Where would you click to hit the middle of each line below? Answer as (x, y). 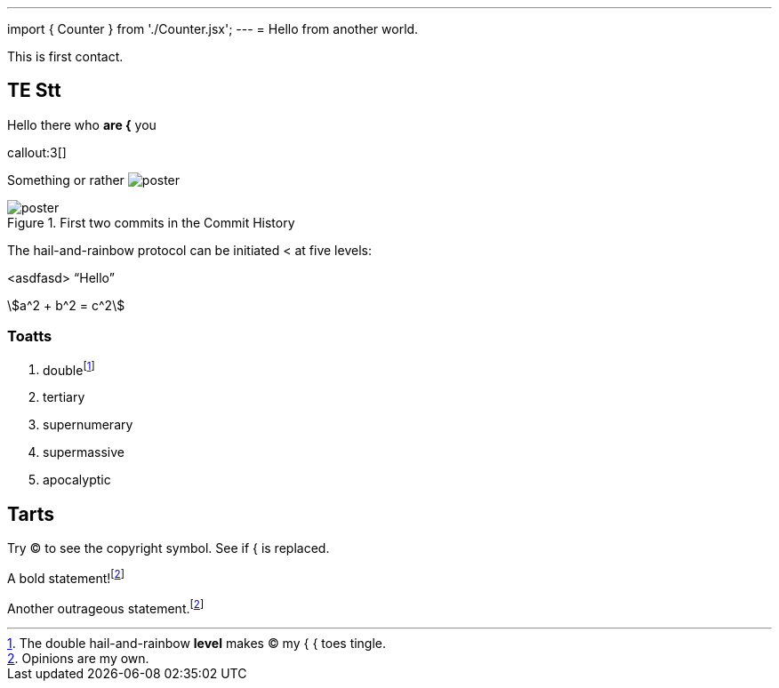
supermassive (84, 452)
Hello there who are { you (82, 124)
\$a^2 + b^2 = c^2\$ (66, 305)
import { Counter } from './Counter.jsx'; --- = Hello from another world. (213, 29)
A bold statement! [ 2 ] (66, 577)
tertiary (64, 397)
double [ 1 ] (69, 368)
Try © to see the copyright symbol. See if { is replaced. (169, 548)
